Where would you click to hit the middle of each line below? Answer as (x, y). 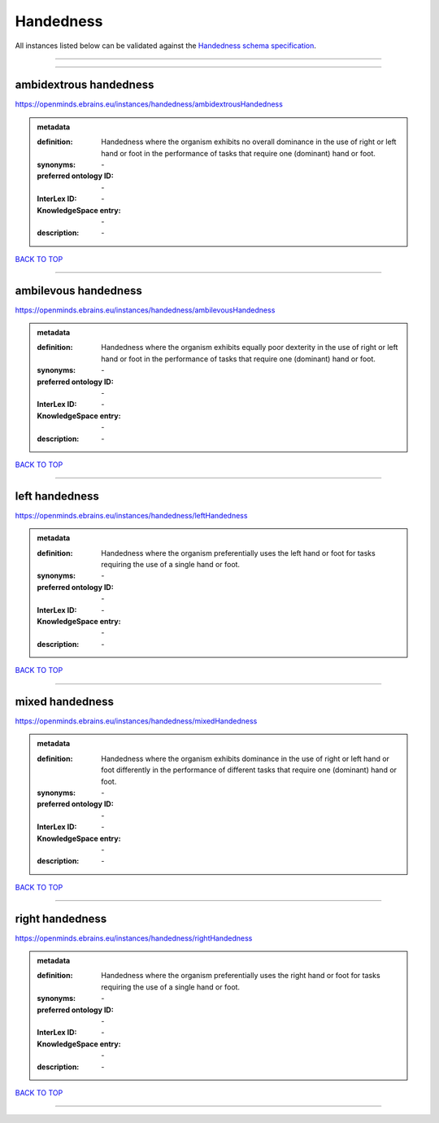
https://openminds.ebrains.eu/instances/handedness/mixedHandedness (136, 721)
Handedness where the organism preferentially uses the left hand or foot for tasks (238, 553)
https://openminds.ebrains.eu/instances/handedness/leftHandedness (131, 515)
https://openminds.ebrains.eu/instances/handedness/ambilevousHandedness (145, 310)
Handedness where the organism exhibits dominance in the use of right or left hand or (246, 758)
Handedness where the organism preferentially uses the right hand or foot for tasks (241, 976)
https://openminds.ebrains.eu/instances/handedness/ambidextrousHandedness (149, 104)
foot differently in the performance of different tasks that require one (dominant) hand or (249, 770)
